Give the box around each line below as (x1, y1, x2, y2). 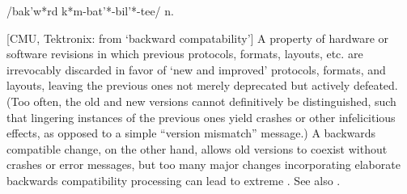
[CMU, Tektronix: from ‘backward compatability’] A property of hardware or (6, 29, 389, 46)
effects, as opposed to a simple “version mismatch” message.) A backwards (6, 124, 376, 141)
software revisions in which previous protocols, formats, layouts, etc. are (6, 45, 363, 62)
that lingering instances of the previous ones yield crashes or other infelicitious (6, 108, 396, 125)
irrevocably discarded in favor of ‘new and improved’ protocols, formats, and (6, 61, 386, 78)
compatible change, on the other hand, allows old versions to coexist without (6, 140, 388, 157)
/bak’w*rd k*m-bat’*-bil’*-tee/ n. (6, 2, 174, 19)
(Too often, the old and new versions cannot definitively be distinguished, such (6, 92, 396, 109)
